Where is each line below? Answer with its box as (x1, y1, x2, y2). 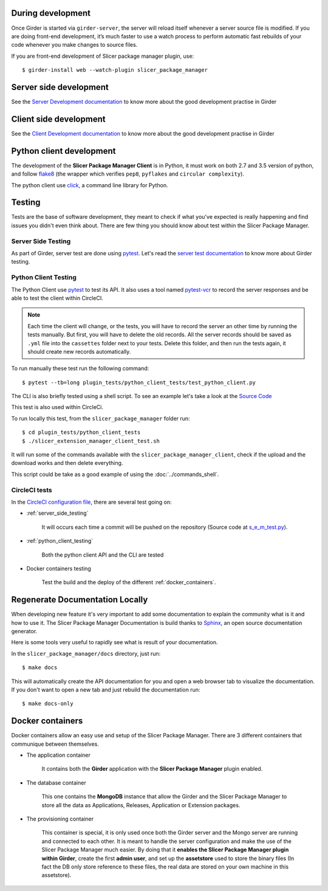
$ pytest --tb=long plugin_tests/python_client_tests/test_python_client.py (22, 379, 256, 386)
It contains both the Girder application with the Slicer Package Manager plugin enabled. (41, 765, 263, 772)
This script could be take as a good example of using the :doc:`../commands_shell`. (11, 470, 219, 478)
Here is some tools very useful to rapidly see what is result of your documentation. (11, 639, 218, 646)
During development (11, 8, 91, 18)
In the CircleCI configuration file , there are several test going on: (11, 498, 173, 506)
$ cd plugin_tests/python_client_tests (22, 429, 141, 436)
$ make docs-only (22, 700, 73, 707)
